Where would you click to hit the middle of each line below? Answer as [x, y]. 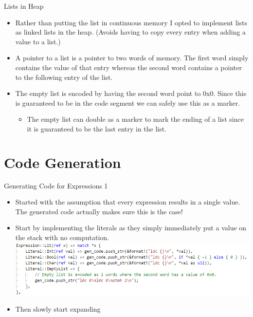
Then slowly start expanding [58, 309]
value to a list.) [38, 41]
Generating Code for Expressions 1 [56, 185]
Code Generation [63, 162]
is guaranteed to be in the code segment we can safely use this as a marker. [128, 103]
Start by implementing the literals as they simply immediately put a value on [131, 228]
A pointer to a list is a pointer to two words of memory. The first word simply [132, 58]
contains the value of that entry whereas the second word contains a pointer [128, 67]
